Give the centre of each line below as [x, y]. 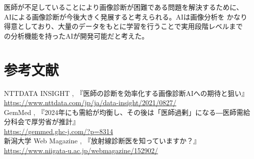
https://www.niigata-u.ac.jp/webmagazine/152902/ [81, 150]
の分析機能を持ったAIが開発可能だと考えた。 [76, 35]
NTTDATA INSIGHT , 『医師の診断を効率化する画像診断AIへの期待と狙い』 [126, 93]
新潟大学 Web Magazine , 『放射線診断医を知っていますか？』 [102, 141]
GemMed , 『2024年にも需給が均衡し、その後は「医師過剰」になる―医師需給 [127, 112]
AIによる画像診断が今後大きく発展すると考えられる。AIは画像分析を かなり [126, 16]
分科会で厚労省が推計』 [42, 122]
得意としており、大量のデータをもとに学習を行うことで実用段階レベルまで [123, 26]
